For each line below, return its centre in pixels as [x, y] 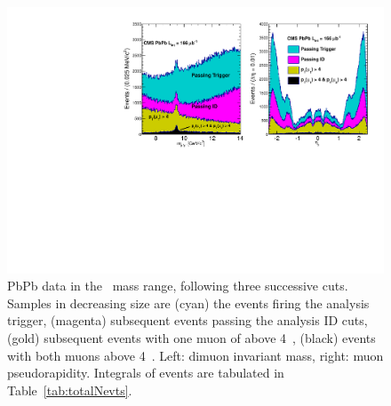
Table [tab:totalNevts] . [70, 390]
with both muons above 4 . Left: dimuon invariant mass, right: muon [195, 355]
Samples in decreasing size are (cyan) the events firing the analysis [188, 303]
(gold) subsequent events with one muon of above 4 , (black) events [192, 338]
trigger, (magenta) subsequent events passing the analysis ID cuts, [188, 320]
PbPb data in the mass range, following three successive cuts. [178, 286]
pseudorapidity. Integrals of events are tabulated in [146, 373]
